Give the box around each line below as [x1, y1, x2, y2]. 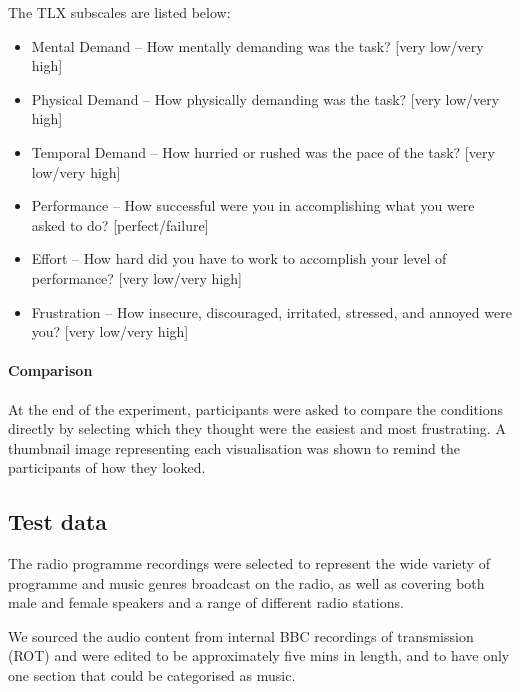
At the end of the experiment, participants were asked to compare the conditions [8, 398, 504, 419]
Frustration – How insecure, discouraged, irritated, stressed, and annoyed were [31, 301, 512, 322]
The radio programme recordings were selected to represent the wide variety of [8, 553, 490, 574]
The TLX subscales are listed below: [8, 2, 231, 22]
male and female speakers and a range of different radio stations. [8, 592, 404, 613]
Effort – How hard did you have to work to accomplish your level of [31, 248, 447, 269]
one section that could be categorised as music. [8, 665, 296, 686]
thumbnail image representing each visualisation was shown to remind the [8, 437, 460, 458]
